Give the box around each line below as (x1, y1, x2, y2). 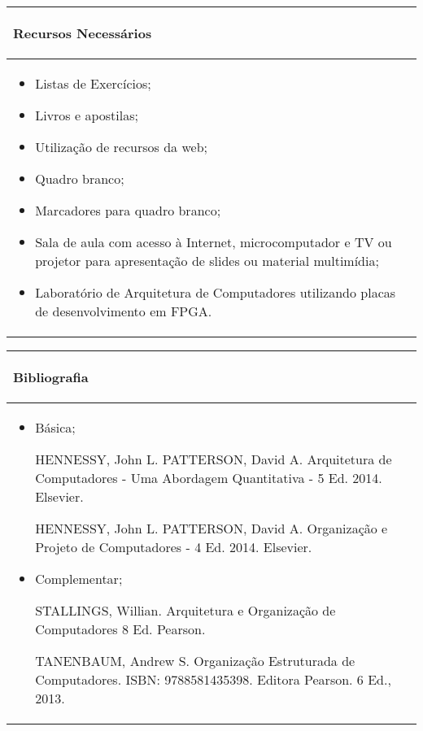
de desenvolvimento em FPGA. (35, 302, 212, 320)
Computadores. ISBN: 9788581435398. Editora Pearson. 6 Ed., (35, 670, 391, 689)
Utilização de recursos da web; (35, 137, 207, 156)
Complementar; (35, 569, 123, 588)
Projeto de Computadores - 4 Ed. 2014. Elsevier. (35, 537, 312, 556)
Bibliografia (13, 368, 89, 386)
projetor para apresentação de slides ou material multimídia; (35, 251, 379, 270)
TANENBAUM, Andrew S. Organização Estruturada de (35, 651, 355, 670)
